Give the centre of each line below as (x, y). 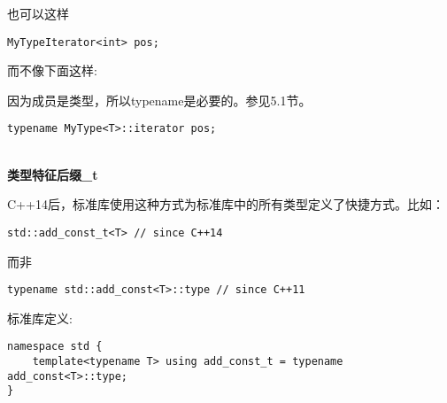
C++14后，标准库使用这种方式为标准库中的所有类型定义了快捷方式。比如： (226, 204)
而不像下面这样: (52, 70)
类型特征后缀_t (53, 174)
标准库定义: (40, 318)
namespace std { (55, 347)
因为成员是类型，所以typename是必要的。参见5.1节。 (159, 100)
